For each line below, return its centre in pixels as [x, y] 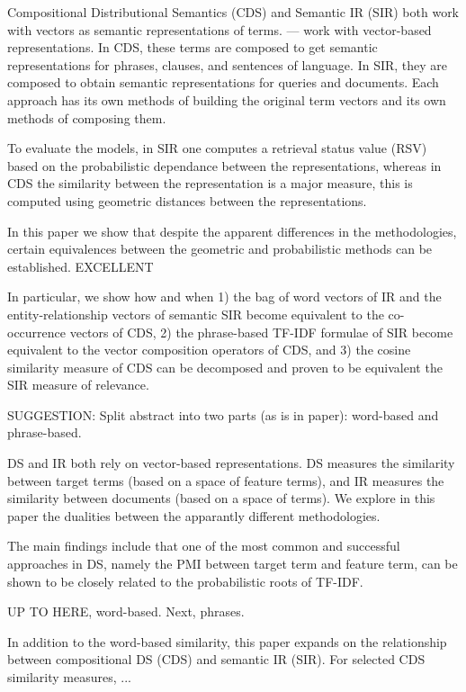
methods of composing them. [87, 117]
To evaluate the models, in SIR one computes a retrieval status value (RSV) [217, 148]
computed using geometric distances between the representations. [187, 200]
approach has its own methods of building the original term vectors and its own [227, 99]
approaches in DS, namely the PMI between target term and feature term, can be [233, 564]
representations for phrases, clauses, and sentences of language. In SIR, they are [228, 64]
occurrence [37, 332]
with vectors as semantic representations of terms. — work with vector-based [220, 29]
